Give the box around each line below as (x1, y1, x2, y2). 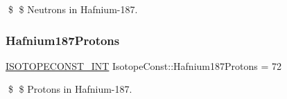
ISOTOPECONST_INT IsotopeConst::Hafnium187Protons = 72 (6, 58, 281, 73)
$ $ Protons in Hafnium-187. (8, 82, 132, 96)
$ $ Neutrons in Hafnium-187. (8, 2, 138, 16)
